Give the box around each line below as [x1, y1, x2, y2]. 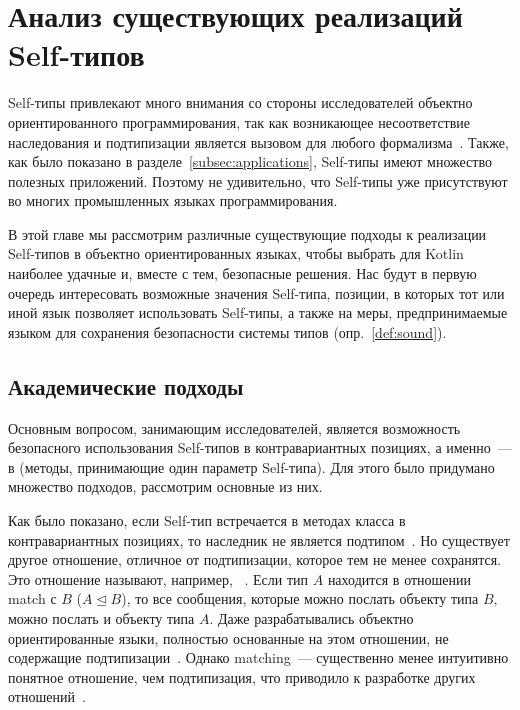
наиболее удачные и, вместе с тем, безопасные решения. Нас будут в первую [8, 263, 477, 284]
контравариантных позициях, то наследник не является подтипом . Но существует [8, 529, 510, 550]
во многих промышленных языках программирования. [8, 190, 338, 211]
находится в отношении [327, 568, 472, 589]
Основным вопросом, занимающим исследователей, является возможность [8, 417, 461, 438]
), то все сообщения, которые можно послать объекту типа [121, 588, 479, 609]
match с [8, 588, 57, 609]
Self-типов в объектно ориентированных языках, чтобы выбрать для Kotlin [8, 243, 464, 264]
